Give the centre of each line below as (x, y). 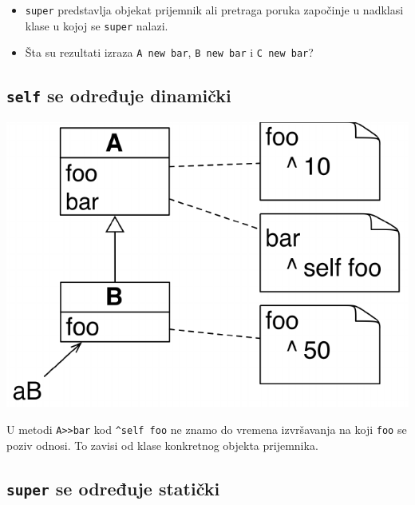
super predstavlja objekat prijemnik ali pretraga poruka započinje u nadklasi (214, 10)
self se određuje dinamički (119, 95)
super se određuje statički (113, 488)
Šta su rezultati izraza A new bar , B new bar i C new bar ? (169, 52)
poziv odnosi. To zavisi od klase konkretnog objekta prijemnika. (162, 445)
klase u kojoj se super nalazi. (97, 25)
